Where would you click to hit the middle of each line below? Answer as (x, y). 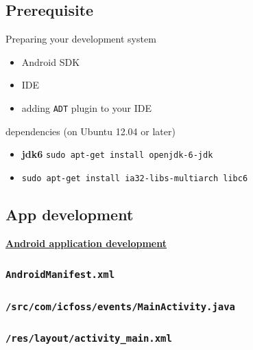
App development (70, 214)
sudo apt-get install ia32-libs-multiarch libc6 (135, 178)
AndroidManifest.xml (60, 275)
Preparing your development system (81, 39)
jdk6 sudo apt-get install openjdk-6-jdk (117, 154)
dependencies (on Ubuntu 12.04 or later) (91, 131)
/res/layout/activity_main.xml (89, 339)
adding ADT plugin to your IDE (86, 107)
